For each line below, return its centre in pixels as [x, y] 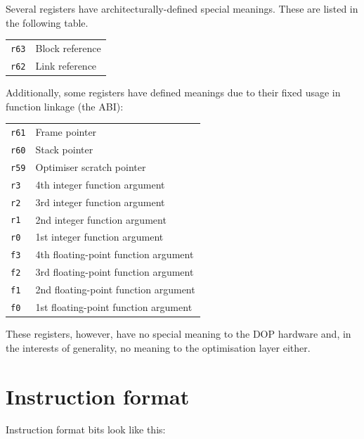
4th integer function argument [100, 184]
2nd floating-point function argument [115, 290]
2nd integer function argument [101, 219]
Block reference [68, 47]
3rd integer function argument [100, 202]
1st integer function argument [99, 237]
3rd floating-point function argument [115, 272]
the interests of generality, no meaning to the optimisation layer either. [158, 347]
